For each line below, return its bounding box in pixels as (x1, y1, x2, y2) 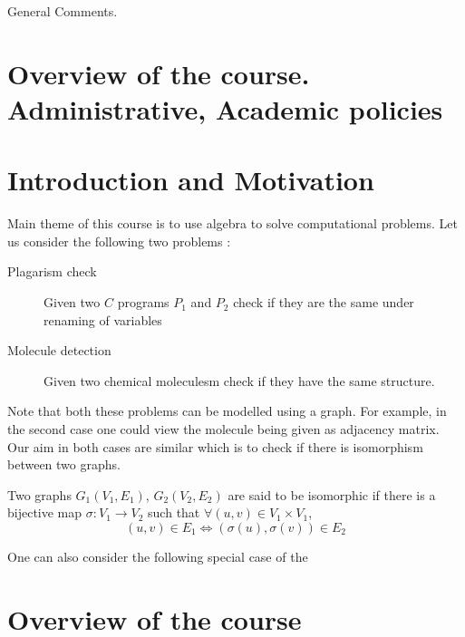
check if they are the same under (233, 293, 414, 312)
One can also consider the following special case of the (7, 547, 308, 565)
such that (148, 503, 200, 522)
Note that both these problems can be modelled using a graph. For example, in (7, 401, 447, 420)
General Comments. (7, 2, 118, 20)
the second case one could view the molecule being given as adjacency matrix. (7, 420, 440, 439)
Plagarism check (7, 262, 97, 281)
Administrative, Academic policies (7, 90, 443, 127)
